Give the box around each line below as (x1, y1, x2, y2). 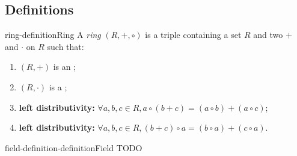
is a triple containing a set (145, 28, 242, 41)
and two (253, 28, 283, 41)
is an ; (53, 60, 76, 73)
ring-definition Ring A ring (5, 28, 101, 41)
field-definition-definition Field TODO (5, 141, 142, 154)
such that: (47, 40, 84, 52)
